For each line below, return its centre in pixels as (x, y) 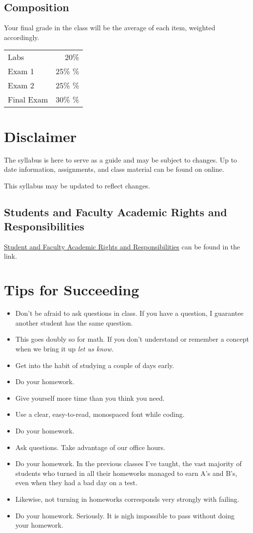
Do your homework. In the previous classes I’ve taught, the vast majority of (128, 463)
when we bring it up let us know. (64, 348)
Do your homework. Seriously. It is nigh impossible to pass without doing (125, 515)
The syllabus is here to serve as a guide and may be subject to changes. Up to (121, 159)
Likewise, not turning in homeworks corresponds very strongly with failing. (127, 499)
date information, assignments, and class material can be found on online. (114, 169)
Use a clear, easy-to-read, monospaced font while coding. (100, 414)
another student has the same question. (74, 322)
